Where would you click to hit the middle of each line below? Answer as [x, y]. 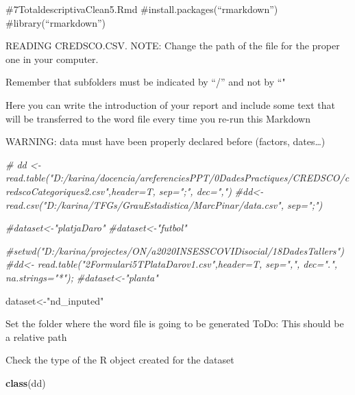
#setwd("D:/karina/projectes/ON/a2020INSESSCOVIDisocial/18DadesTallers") [175, 250]
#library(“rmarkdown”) [56, 22]
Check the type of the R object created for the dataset [120, 360]
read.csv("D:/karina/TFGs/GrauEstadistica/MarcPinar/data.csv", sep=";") [164, 204]
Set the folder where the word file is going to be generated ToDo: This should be [175, 323]
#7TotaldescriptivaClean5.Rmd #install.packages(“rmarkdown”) [142, 9]
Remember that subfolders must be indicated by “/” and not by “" [146, 82]
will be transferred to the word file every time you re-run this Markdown [158, 118]
